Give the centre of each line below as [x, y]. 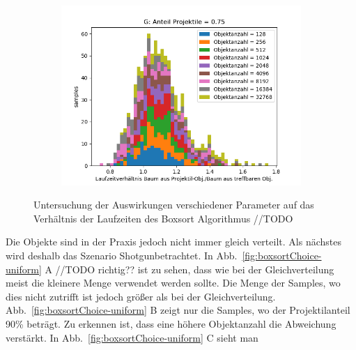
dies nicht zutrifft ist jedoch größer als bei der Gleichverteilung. [141, 296]
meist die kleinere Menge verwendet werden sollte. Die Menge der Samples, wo [173, 283]
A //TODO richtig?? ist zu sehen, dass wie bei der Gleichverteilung [189, 269]
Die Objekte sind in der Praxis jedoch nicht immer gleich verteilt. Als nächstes [173, 242]
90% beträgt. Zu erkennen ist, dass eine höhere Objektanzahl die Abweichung [171, 323]
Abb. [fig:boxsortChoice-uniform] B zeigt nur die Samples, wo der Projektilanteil [178, 310]
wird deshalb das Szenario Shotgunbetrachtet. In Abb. [122, 255]
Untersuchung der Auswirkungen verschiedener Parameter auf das [174, 205]
